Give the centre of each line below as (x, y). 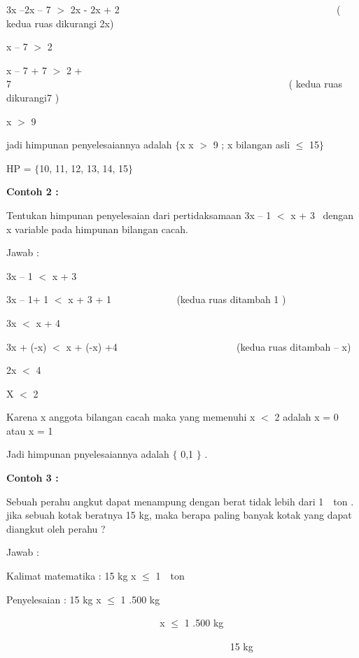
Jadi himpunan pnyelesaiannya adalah (88, 454)
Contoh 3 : (33, 478)
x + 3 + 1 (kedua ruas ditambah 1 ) (177, 299)
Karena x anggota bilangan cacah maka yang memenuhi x (131, 417)
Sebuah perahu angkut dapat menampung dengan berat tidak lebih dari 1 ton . (180, 501)
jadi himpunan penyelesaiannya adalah (89, 145)
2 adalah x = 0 (307, 417)
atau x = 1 (30, 430)
